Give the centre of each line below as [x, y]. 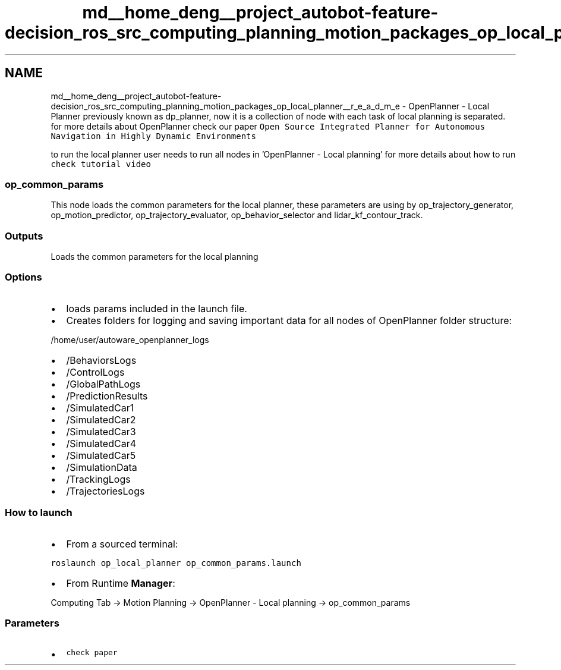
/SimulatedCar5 [101, 455]
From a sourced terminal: [122, 544]
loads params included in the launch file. [157, 308]
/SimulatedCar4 [101, 443]
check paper [92, 653]
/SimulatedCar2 [101, 419]
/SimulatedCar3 [101, 431]
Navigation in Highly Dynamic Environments [153, 136]
